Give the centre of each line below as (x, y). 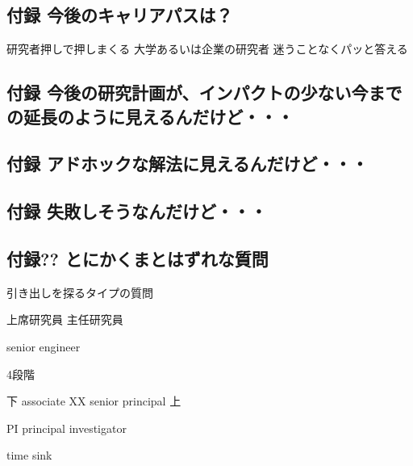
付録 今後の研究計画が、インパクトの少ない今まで (204, 92)
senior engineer (44, 346)
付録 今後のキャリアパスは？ (120, 15)
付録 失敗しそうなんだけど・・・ (137, 211)
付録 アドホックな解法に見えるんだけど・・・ (188, 164)
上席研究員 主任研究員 (65, 319)
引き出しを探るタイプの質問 (80, 292)
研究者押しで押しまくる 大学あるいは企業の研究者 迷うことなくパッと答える (207, 49)
